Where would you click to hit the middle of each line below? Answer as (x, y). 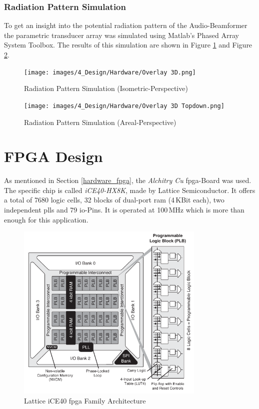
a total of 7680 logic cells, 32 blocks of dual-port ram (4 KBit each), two (114, 200)
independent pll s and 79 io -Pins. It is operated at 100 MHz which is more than (124, 209)
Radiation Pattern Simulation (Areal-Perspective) (100, 122)
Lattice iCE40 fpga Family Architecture (85, 400)
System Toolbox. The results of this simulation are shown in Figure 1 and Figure (128, 45)
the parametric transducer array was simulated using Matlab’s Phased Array (121, 35)
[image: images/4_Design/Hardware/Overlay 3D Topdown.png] (124, 106)
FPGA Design (53, 156)
